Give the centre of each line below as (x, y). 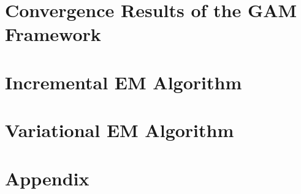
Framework (53, 34)
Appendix (47, 178)
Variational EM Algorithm (120, 130)
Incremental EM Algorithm (124, 82)
